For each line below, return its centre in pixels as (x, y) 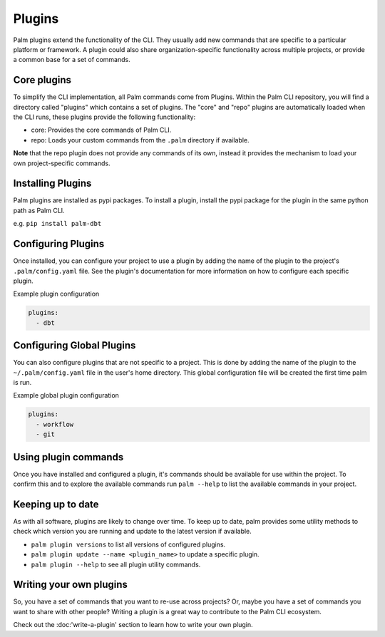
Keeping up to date (56, 504)
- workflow (55, 424)
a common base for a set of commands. (72, 60)
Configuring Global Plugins (75, 346)
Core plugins (42, 80)
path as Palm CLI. (39, 210)
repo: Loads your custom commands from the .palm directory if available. (140, 140)
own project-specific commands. (62, 163)
